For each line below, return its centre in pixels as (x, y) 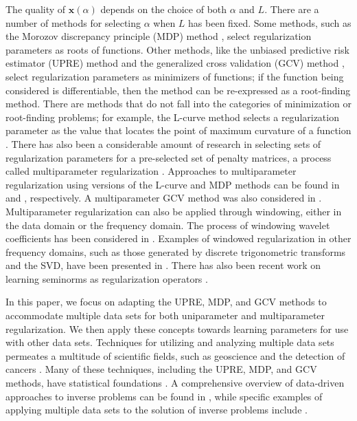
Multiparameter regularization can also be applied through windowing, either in (174, 211)
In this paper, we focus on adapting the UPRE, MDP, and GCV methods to (166, 302)
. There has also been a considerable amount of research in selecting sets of (163, 143)
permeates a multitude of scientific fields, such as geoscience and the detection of (175, 355)
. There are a (292, 9)
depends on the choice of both (164, 9)
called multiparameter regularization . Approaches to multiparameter (151, 171)
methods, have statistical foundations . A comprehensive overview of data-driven (175, 383)
